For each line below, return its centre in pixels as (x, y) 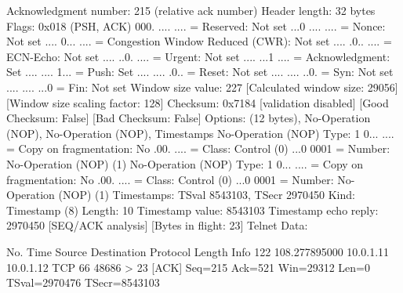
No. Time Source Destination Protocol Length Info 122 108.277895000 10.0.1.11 (198, 251)
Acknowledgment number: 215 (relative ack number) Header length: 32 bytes (191, 10)
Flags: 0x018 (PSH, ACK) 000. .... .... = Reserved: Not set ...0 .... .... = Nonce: (196, 25)
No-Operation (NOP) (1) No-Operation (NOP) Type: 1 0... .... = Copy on (185, 163)
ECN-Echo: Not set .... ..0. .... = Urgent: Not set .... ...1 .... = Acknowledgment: (198, 56)
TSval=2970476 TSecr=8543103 (83, 282)
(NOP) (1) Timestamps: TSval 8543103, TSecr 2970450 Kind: (207, 195)
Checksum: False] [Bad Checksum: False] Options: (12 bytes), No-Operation (189, 118)
